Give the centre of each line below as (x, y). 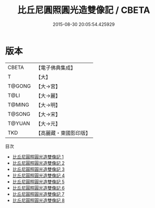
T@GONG (19, 86)
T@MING (18, 104)
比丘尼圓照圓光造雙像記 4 (38, 175)
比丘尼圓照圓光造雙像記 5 (38, 182)
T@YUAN (19, 123)
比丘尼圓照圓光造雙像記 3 (38, 169)
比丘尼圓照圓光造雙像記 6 (38, 188)
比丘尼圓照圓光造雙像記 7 (38, 194)
